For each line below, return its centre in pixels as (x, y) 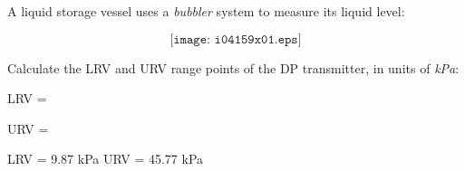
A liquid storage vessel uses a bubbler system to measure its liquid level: (206, 11)
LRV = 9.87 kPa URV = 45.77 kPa (106, 159)
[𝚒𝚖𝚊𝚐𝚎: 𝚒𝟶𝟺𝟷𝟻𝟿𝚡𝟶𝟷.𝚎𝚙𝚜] (236, 39)
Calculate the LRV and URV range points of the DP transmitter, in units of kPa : (233, 67)
